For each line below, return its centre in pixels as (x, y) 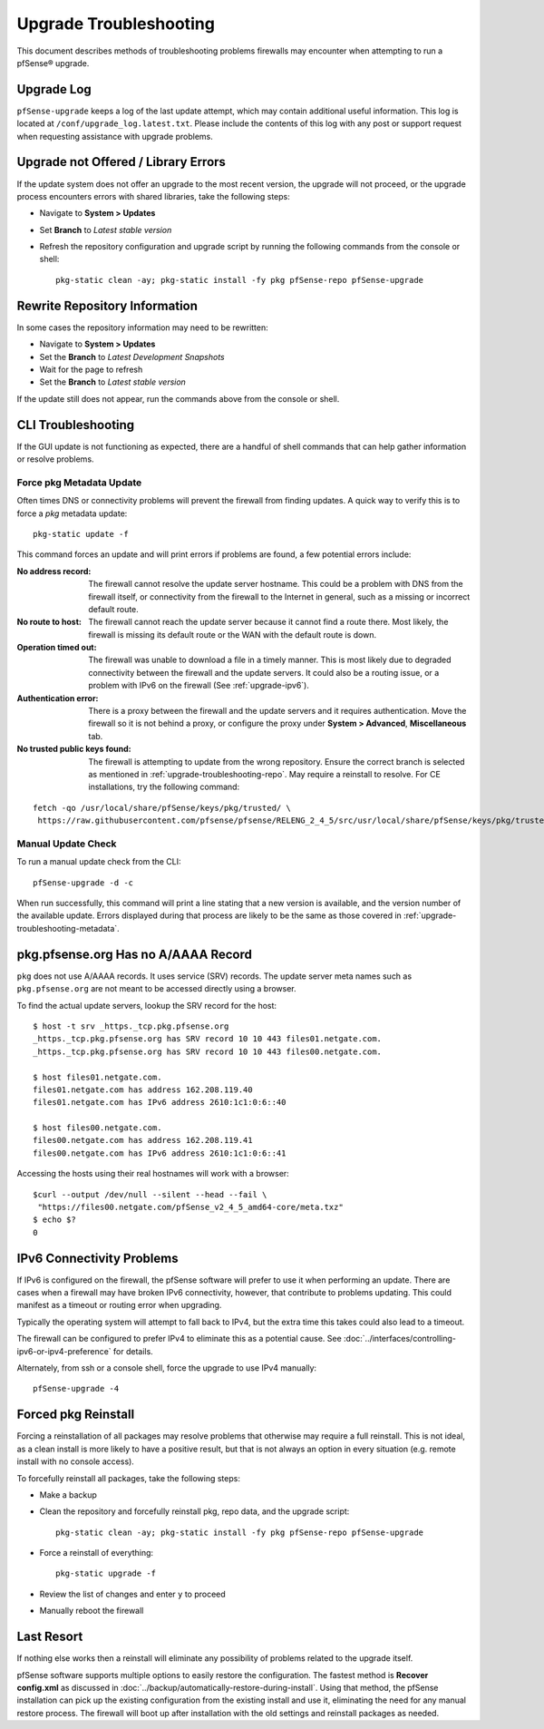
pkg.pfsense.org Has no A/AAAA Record (135, 954)
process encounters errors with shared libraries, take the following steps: (153, 196)
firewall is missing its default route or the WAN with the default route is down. (232, 634)
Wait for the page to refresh (91, 369)
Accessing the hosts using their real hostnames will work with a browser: (153, 1174)
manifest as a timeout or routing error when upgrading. (119, 1305)
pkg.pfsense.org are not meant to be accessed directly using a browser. (156, 989)
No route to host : (49, 622)
